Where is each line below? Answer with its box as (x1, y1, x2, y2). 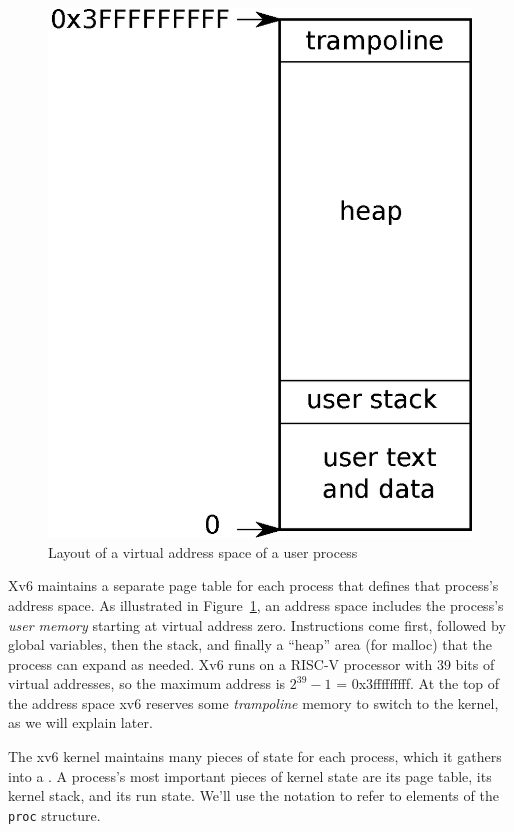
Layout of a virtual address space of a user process (48, 541, 358, 562)
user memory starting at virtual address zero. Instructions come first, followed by (8, 614, 506, 635)
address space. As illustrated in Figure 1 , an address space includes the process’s (8, 594, 504, 615)
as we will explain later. (8, 712, 153, 733)
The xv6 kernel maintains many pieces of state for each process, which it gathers (8, 746, 502, 767)
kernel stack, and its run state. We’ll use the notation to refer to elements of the (8, 785, 499, 806)
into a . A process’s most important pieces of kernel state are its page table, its (8, 765, 492, 786)
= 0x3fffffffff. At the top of (336, 673, 500, 694)
